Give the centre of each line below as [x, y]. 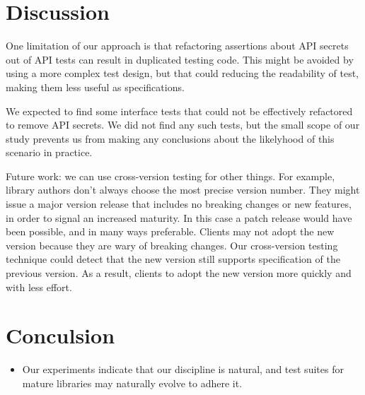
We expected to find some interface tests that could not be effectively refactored [179, 111]
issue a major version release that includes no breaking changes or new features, [179, 204]
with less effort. [39, 287]
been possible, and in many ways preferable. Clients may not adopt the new [170, 231]
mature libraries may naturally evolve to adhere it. [132, 383]
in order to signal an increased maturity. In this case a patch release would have [179, 217]
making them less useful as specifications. [95, 87]
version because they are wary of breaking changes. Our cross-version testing [172, 245]
